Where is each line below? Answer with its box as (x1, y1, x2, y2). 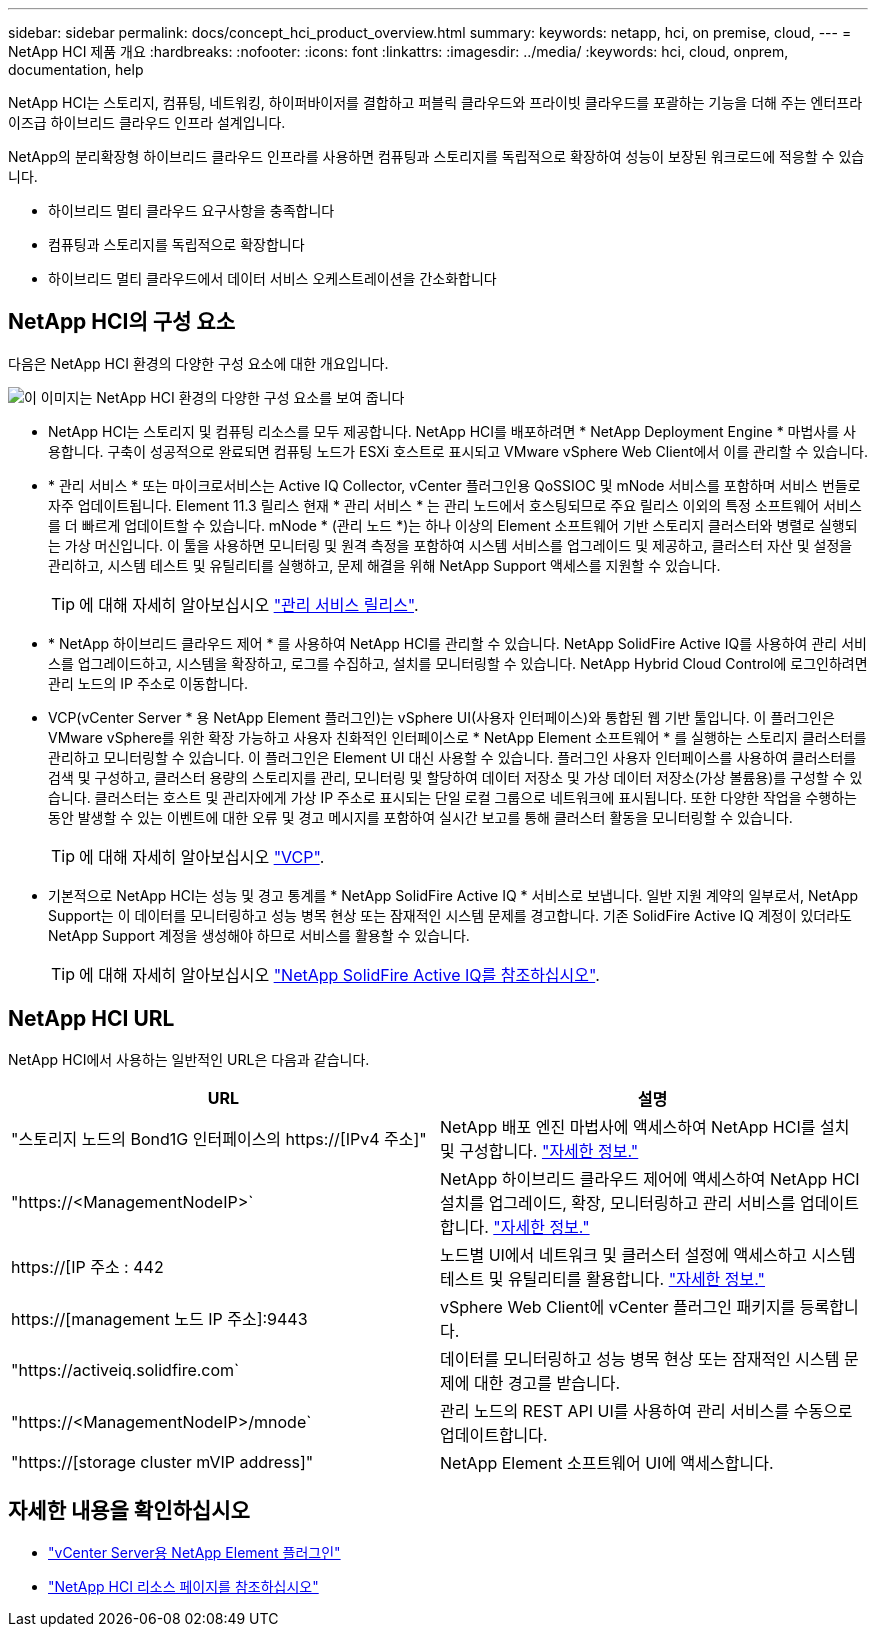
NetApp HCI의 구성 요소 (8, 309, 235, 335)
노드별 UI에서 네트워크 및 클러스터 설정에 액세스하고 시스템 (440, 1244, 856, 1265)
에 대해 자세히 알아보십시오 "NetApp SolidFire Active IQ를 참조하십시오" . (79, 964, 600, 985)
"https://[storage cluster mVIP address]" (11, 1451, 314, 1472)
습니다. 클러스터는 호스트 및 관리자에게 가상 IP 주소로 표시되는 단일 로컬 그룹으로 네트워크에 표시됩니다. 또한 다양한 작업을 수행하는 (48, 788, 857, 806)
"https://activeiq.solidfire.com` (11, 1359, 240, 1380)
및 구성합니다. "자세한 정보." (440, 1140, 639, 1161)
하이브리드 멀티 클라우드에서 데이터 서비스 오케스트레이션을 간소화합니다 (48, 270, 497, 287)
